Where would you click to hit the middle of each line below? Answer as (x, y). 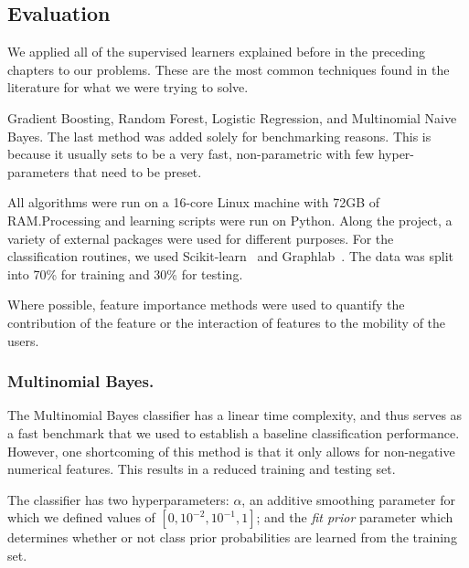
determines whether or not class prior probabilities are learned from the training (232, 537)
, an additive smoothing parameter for (348, 499)
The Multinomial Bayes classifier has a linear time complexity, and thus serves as (235, 415)
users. (23, 340)
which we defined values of (81, 517)
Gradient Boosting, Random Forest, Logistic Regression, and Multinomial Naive (232, 117)
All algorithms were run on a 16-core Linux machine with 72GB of (194, 202)
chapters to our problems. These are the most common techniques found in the (229, 69)
